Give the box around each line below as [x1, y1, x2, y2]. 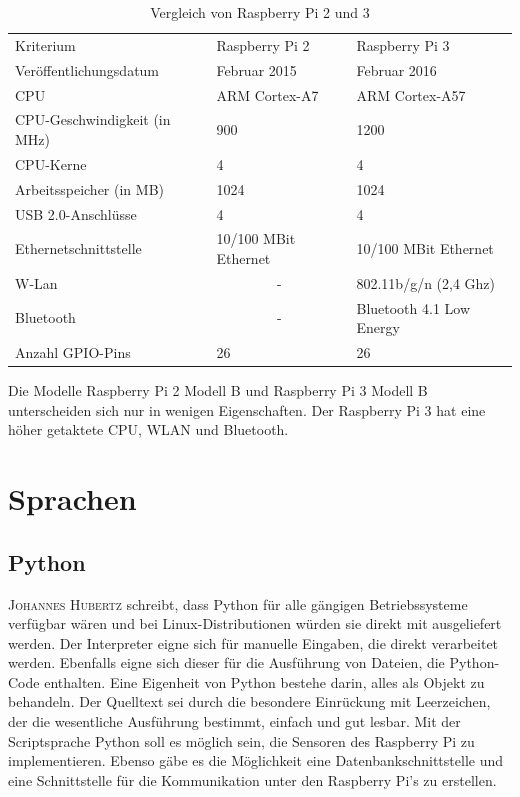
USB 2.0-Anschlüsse [15, 203, 137, 224]
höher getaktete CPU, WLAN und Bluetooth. [8, 419, 289, 440]
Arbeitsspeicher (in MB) [15, 178, 164, 199]
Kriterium [15, 34, 76, 55]
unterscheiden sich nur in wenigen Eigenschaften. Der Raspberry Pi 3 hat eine [8, 399, 486, 420]
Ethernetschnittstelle [15, 238, 142, 259]
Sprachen [8, 478, 137, 519]
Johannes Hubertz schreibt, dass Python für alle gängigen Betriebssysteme [8, 593, 468, 614]
